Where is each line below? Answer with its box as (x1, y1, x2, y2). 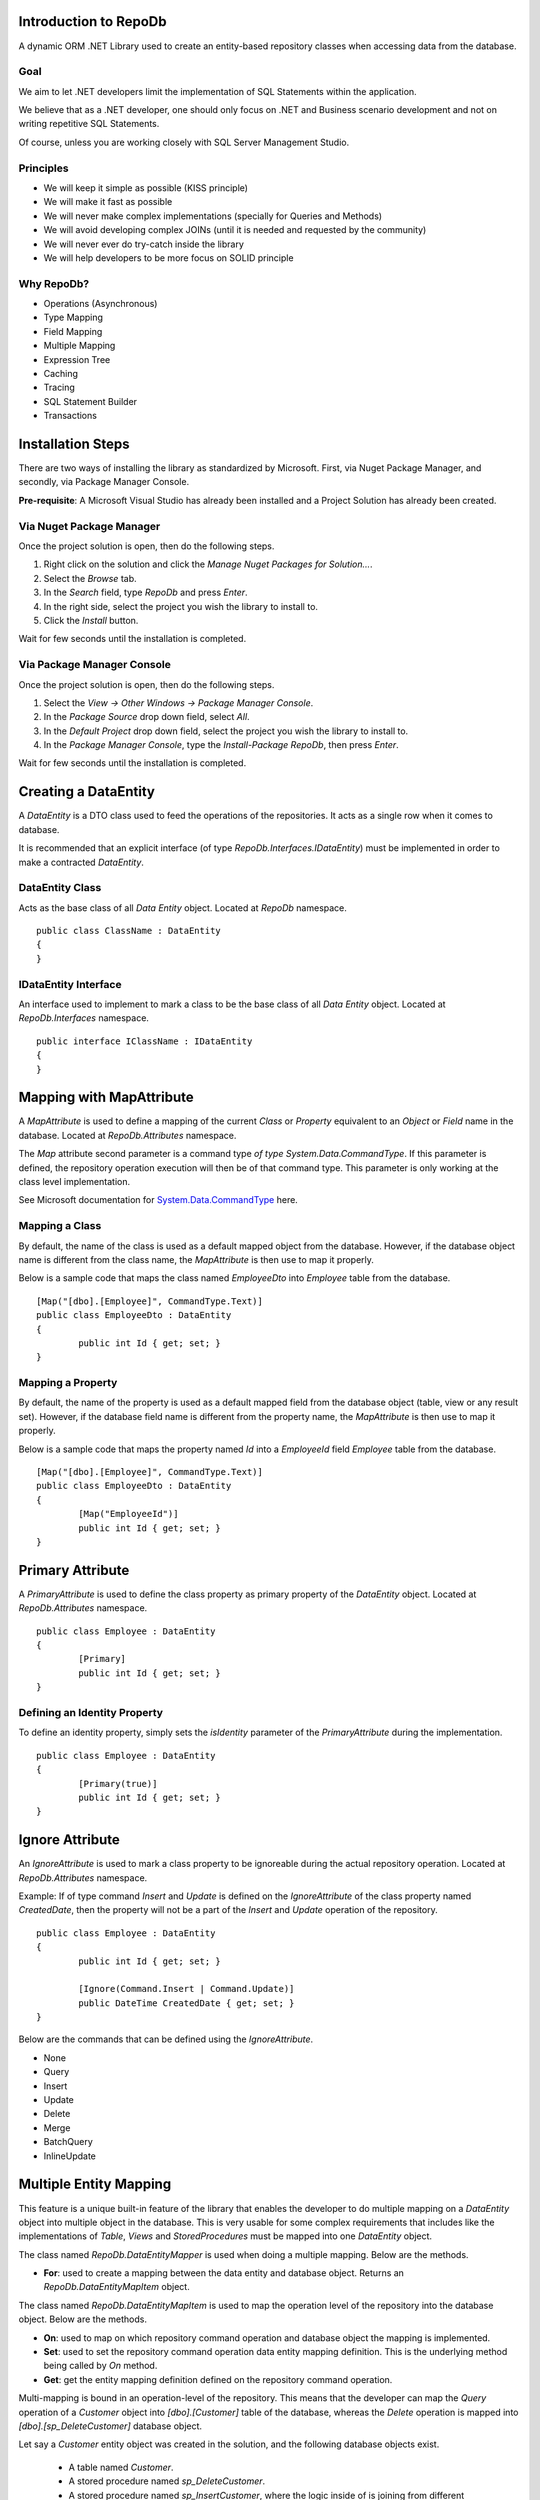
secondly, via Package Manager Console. (18, 476, 190, 488)
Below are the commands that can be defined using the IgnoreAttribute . (18, 2033, 314, 2045)
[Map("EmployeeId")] (78, 1508, 179, 1520)
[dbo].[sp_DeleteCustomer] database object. (18, 2420, 203, 2432)
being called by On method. (43, 2360, 158, 2372)
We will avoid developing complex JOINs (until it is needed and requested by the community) (43, 224, 427, 236)
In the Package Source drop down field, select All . (43, 711, 250, 723)
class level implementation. (18, 1176, 130, 1188)
